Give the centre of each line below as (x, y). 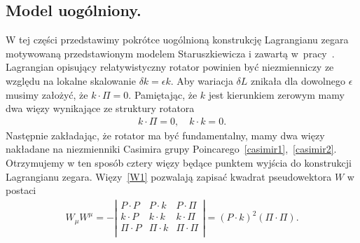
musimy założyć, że (47, 94)
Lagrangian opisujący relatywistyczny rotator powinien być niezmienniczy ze (170, 67)
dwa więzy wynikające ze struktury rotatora (100, 108)
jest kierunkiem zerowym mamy (276, 94)
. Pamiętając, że (163, 94)
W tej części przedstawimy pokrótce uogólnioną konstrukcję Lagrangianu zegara (177, 40)
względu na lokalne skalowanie (71, 80)
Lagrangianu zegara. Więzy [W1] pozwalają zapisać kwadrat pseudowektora (169, 176)
